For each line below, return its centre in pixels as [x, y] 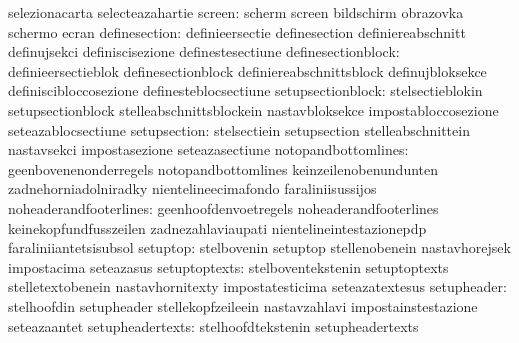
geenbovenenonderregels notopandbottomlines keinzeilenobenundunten [223, 168]
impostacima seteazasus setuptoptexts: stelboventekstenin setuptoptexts [228, 266]
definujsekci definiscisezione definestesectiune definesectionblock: [204, 51]
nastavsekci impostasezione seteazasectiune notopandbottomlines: [208, 149]
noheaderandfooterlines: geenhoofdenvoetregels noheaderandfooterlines [223, 207]
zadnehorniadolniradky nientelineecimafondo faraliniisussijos [192, 188]
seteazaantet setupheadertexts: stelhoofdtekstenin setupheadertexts [213, 325]
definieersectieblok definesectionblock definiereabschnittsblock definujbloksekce [247, 70]
